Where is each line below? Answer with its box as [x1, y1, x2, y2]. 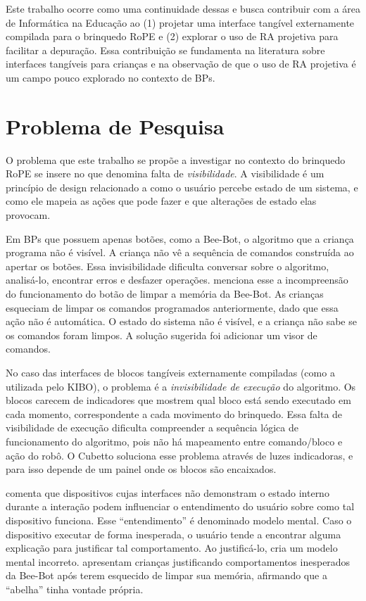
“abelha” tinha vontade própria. [6, 581, 144, 596]
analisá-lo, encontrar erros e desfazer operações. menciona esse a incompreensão [6, 272, 348, 287]
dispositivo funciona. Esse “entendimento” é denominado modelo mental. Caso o [6, 512, 352, 527]
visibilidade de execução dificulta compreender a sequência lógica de [6, 420, 298, 435]
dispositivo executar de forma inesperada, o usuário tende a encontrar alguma [6, 526, 341, 541]
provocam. [6, 208, 51, 222]
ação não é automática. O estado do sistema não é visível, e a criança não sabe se [6, 314, 357, 329]
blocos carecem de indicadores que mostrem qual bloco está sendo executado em [6, 393, 351, 407]
